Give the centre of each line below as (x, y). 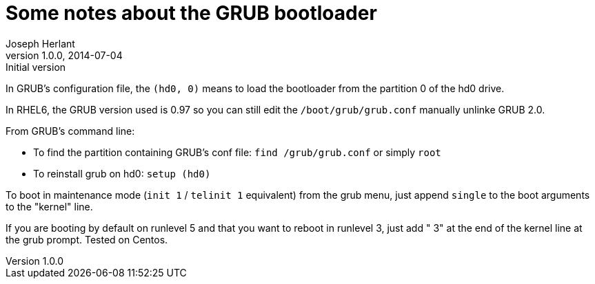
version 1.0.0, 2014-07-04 (64, 55)
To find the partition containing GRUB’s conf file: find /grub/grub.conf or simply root (237, 152)
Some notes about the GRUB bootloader (191, 13)
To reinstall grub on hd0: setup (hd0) (122, 173)
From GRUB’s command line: (70, 131)
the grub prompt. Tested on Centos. (87, 239)
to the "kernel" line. (49, 206)
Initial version (36, 67)
